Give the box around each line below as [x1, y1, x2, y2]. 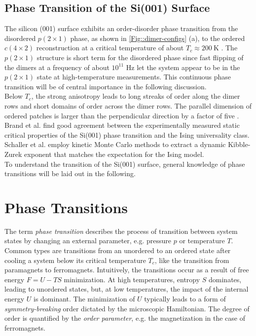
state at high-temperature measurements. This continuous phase [37, 72, 231, 82]
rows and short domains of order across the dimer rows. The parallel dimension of [4, 100, 252, 111]
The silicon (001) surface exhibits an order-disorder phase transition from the [4, 23, 238, 34]
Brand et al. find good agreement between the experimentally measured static [4, 120, 240, 130]
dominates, [209, 274, 242, 284]
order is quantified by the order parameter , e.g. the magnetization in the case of [4, 313, 245, 323]
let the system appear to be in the [137, 62, 240, 72]
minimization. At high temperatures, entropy [64, 274, 200, 284]
